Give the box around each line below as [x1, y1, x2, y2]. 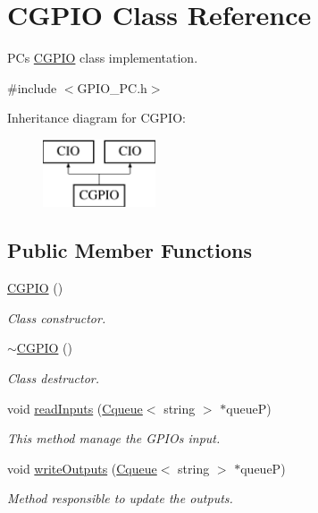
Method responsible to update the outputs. [7, 489, 233, 508]
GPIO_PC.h [77, 78, 147, 97]
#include [7, 78, 57, 97]
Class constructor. [7, 308, 106, 327]
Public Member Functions [7, 236, 252, 264]
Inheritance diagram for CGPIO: [7, 108, 186, 127]
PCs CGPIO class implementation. [7, 48, 198, 67]
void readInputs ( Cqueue [7, 398, 143, 417]
